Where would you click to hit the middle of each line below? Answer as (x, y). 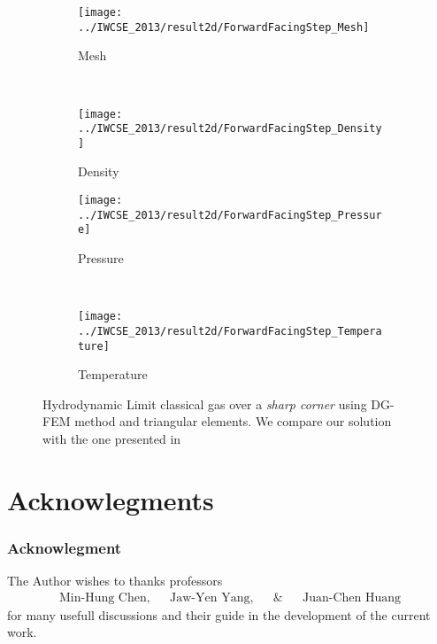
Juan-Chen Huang (352, 597)
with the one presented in (112, 438)
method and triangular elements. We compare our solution (233, 421)
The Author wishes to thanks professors (115, 581)
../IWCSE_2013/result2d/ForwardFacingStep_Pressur (230, 215)
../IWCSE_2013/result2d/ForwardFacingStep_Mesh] (224, 27)
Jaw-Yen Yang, (212, 597)
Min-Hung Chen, (104, 597)
